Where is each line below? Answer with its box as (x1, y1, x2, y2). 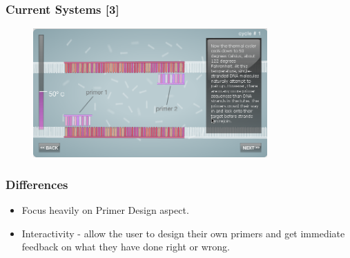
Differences (6, 175, 68, 192)
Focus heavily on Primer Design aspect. (21, 203, 189, 217)
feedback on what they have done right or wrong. (21, 239, 230, 254)
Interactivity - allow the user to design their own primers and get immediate (21, 226, 345, 240)
